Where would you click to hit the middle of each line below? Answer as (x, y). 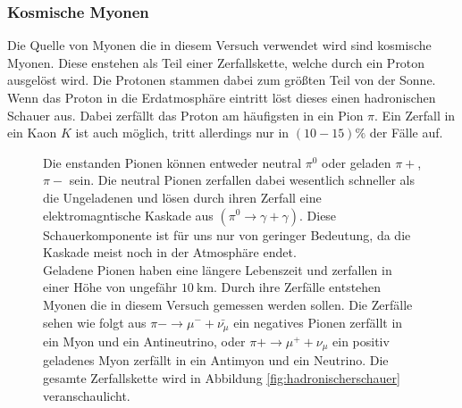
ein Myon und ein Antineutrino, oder (144, 341)
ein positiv (361, 341)
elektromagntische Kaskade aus (128, 215)
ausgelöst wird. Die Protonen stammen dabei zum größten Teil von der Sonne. (222, 80)
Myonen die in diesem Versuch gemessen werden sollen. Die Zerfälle (228, 304)
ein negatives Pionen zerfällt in (318, 322)
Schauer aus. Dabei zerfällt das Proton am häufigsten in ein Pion (185, 115)
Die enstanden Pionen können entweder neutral (172, 162)
